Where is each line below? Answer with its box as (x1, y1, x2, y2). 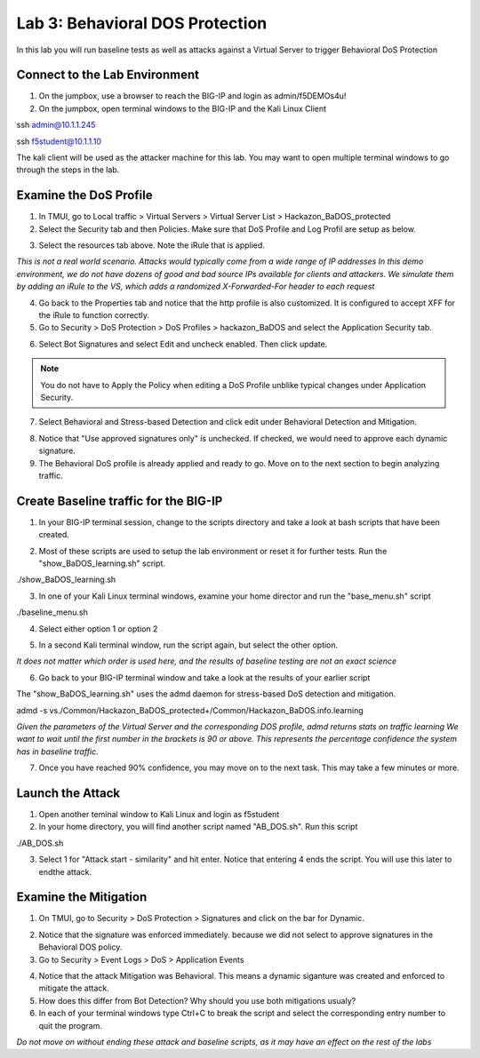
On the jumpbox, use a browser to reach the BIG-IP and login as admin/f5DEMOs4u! (38, 91, 347, 101)
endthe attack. (38, 866, 92, 877)
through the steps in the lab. (16, 164, 120, 175)
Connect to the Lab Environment (16, 68, 200, 83)
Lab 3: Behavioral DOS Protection (16, 13, 268, 33)
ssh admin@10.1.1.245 (16, 120, 96, 131)
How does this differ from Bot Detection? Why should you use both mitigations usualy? (38, 995, 356, 1006)
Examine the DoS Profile (16, 187, 153, 203)
